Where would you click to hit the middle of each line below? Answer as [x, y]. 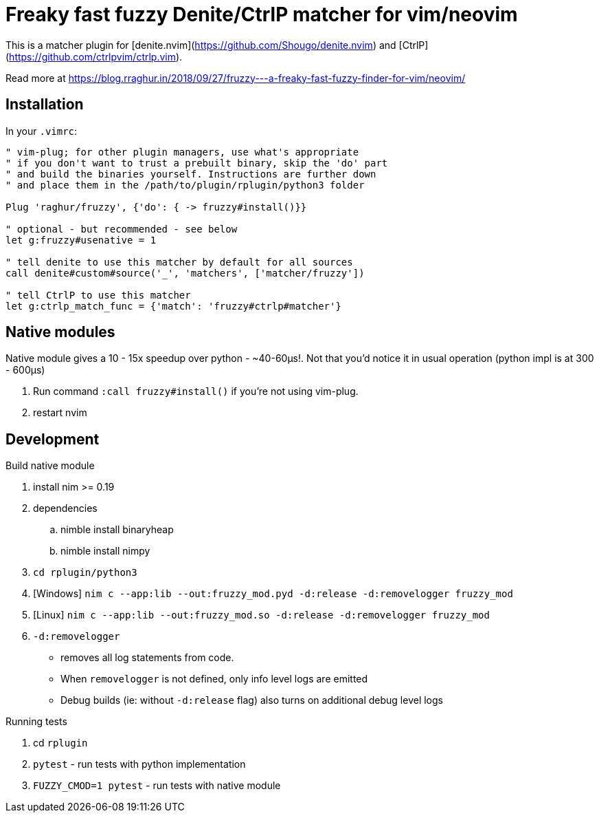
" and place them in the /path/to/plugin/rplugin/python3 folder [185, 185]
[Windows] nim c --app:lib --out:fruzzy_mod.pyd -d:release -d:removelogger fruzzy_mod [273, 594]
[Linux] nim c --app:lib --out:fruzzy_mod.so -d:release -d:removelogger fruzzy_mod [261, 615]
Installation [45, 105]
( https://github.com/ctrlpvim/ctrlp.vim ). [94, 56]
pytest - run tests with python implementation [139, 764]
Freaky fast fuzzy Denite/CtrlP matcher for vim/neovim [262, 14]
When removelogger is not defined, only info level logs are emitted [214, 679]
